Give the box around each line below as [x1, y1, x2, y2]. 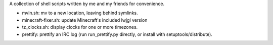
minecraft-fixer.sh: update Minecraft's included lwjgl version [22, 17, 148, 23]
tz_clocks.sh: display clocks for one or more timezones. [22, 24, 138, 30]
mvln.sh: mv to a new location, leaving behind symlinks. [22, 10, 138, 16]
